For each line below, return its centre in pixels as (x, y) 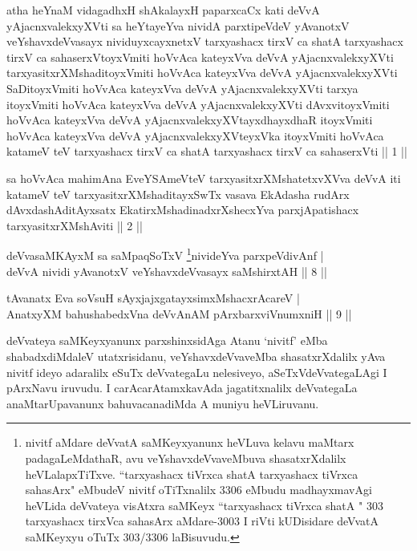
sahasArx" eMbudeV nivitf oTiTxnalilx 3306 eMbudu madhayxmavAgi (198, 490)
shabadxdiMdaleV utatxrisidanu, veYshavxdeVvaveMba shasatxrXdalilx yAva (196, 356)
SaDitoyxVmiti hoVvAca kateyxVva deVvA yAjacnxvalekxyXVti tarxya (182, 88)
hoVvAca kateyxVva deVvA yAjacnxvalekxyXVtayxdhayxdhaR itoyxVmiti (190, 120)
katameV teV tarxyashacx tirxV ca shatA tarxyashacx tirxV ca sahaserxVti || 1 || (207, 151)
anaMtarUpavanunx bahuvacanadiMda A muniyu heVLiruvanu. (163, 403)
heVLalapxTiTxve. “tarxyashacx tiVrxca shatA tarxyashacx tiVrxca (192, 474)
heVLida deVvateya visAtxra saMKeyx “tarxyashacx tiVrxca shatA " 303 (204, 505)
